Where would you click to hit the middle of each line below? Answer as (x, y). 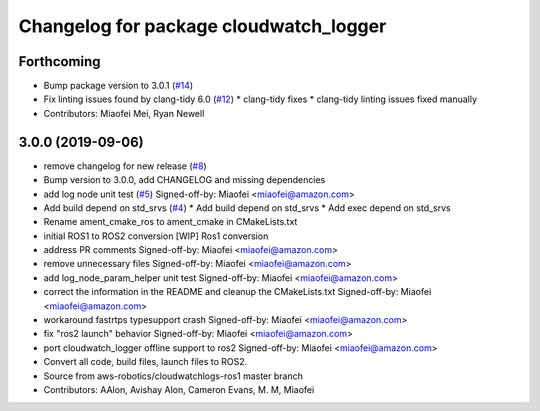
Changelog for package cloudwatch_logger (202, 26)
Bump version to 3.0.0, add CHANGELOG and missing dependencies (184, 180)
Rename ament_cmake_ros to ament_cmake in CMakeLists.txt (170, 222)
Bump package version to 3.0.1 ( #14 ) (118, 86)
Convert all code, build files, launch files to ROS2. (145, 362)
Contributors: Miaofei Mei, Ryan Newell (124, 113)
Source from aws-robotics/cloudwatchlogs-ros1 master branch (173, 376)
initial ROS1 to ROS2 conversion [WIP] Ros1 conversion (156, 236)
